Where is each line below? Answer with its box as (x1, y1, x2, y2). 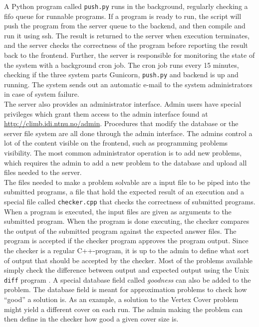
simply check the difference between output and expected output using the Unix (4, 265, 249, 275)
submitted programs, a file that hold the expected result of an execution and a (4, 186, 245, 197)
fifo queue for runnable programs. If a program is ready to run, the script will (4, 10, 242, 21)
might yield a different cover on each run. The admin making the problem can (4, 304, 243, 314)
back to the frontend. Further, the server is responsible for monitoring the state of (4, 50, 255, 60)
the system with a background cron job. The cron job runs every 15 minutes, (4, 59, 239, 70)
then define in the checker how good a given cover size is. (4, 314, 179, 324)
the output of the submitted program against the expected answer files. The (4, 225, 237, 236)
